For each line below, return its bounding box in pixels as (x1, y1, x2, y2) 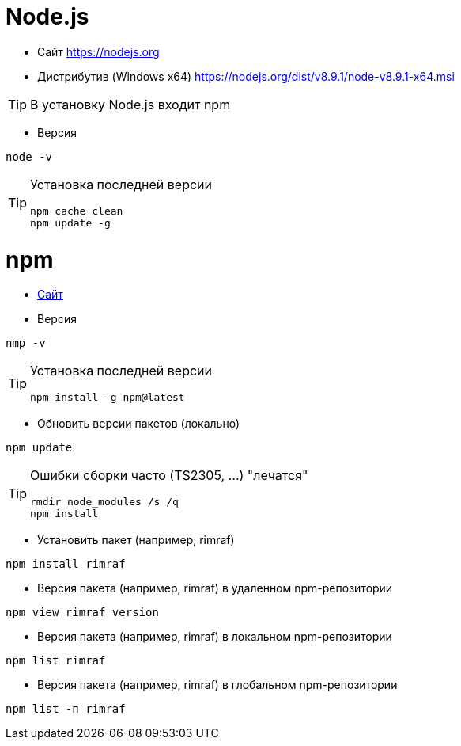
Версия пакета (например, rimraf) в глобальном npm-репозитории (37, 678, 398, 692)
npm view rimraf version (6, 606, 159, 619)
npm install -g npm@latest (30, 391, 185, 404)
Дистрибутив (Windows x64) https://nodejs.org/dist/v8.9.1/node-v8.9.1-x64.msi (37, 69, 455, 83)
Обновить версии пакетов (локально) (37, 417, 240, 431)
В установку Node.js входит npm (30, 96, 231, 112)
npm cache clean (30, 204, 123, 217)
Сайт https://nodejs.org (37, 44, 160, 59)
